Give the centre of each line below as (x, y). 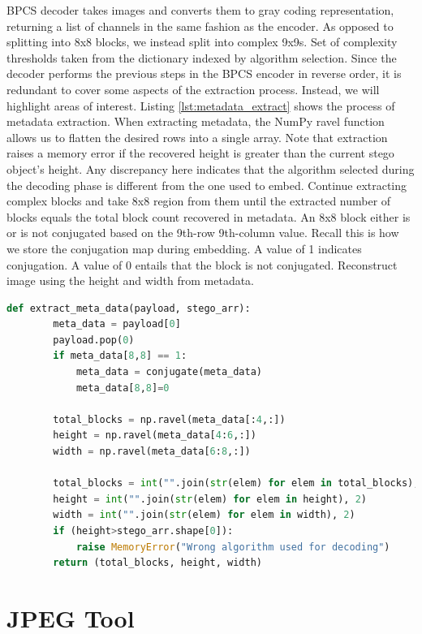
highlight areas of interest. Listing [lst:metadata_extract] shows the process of (201, 105)
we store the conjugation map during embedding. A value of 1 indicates (184, 248)
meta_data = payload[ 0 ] (117, 324)
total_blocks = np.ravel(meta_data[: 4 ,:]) (169, 419)
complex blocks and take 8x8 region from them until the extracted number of (199, 201)
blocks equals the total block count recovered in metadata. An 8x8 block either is (209, 216)
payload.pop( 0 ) (94, 340)
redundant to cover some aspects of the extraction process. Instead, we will (193, 89)
